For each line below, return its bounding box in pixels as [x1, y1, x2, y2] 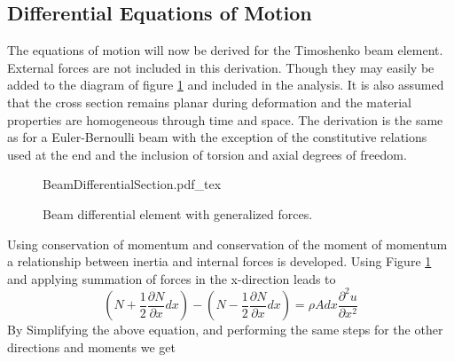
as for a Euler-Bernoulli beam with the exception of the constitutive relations [7, 128, 427, 146]
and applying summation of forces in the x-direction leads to [7, 269, 336, 287]
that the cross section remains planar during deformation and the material [7, 92, 411, 111]
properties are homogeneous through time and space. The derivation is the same [7, 110, 443, 129]
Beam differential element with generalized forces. [43, 204, 313, 223]
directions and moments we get [7, 337, 176, 356]
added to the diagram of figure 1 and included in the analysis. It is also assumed [7, 75, 444, 94]
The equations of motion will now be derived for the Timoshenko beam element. [7, 41, 443, 59]
